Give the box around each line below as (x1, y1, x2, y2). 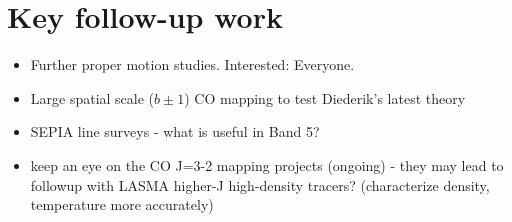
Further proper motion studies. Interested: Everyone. (30, 54, 355, 75)
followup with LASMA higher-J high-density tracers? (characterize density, (30, 174, 490, 195)
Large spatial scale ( (30, 87, 155, 108)
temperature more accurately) (30, 194, 214, 215)
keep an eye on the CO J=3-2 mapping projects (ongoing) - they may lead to (30, 154, 504, 175)
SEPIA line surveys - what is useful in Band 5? (30, 121, 320, 142)
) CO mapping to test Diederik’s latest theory (184, 87, 466, 108)
